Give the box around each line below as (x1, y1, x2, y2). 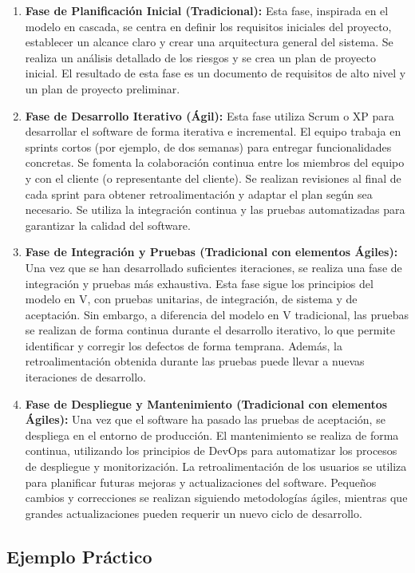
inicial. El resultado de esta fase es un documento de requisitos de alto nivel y (25, 65, 406, 81)
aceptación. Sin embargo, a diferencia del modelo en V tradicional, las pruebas (25, 306, 409, 322)
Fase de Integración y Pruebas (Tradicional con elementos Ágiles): (25, 243, 398, 260)
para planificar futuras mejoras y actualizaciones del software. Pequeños (25, 473, 377, 490)
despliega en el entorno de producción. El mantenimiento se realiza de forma (25, 426, 399, 443)
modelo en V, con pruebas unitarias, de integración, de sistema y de (25, 290, 358, 307)
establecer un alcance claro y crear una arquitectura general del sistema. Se (25, 34, 393, 50)
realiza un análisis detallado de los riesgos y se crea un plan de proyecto (25, 49, 377, 65)
